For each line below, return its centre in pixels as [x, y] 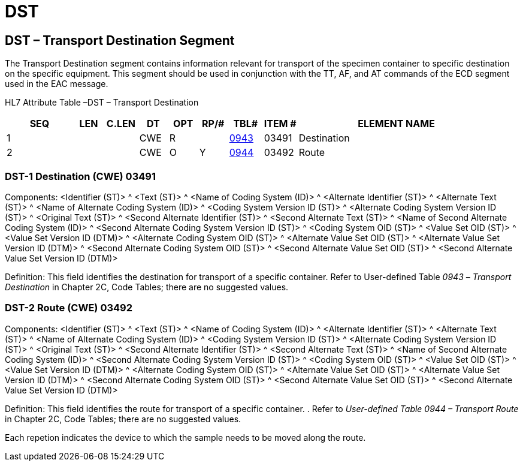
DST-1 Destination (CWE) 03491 [80, 176]
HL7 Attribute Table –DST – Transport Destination [102, 103]
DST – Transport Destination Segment [120, 40]
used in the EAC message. [57, 84]
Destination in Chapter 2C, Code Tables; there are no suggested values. [147, 287]
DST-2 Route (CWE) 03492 [69, 308]
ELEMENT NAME [396, 124]
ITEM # [280, 124]
